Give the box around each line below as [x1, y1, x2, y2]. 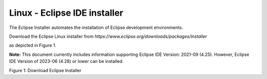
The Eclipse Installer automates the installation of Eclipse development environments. [9, 25, 183, 30]
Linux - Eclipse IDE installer [9, 7, 124, 18]
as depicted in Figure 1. [9, 42, 56, 49]
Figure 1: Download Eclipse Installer [9, 67, 82, 73]
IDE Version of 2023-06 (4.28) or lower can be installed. [9, 58, 124, 64]
